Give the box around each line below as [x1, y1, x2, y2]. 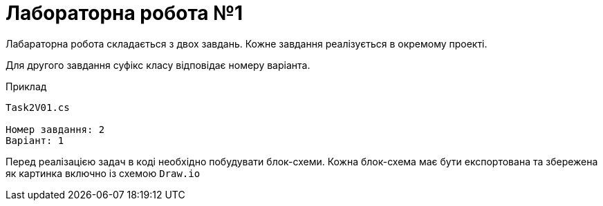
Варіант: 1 [6, 134, 64, 146]
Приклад [6, 80, 47, 92]
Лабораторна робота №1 [6, 1, 243, 25]
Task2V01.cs [6, 101, 70, 113]
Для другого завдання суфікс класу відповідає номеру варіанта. [6, 59, 310, 71]
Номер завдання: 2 [6, 123, 105, 135]
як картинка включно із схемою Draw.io [6, 167, 201, 179]
